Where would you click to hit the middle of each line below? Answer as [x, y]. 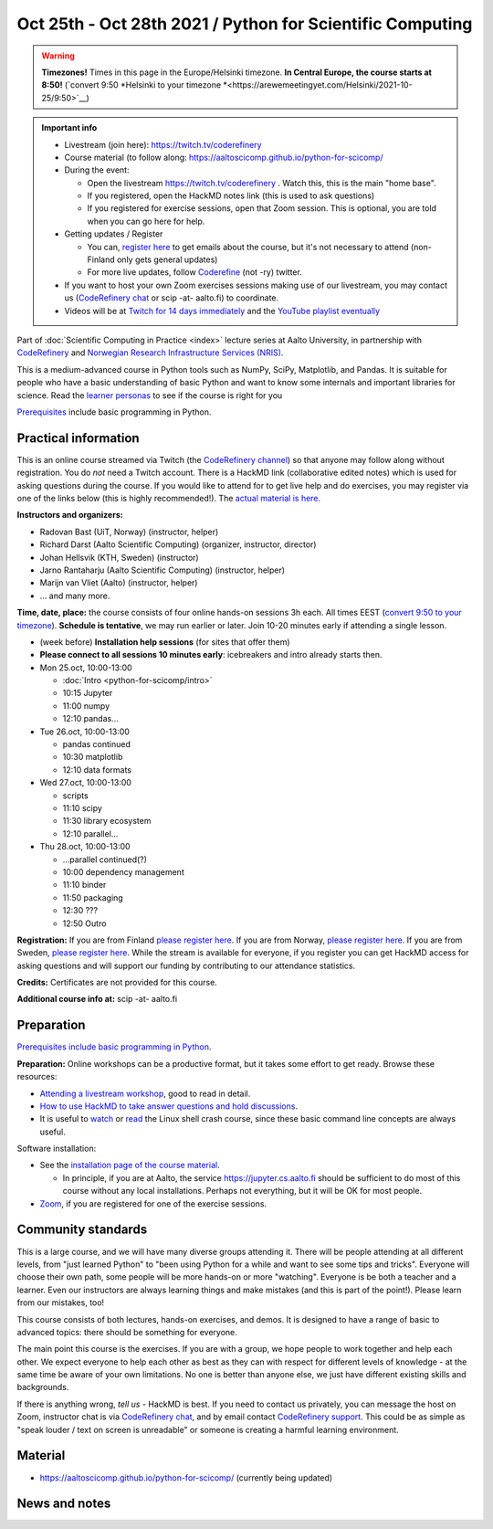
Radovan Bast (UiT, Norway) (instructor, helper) [129, 532]
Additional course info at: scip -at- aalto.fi [97, 999]
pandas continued [97, 744]
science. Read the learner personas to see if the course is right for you [150, 395]
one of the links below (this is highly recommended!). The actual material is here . [169, 498]
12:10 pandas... [90, 719]
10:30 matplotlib [93, 757]
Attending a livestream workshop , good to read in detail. [145, 1093]
